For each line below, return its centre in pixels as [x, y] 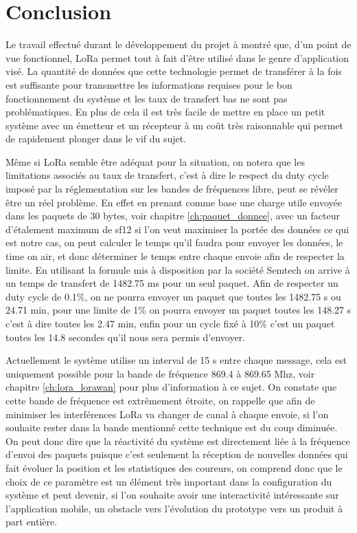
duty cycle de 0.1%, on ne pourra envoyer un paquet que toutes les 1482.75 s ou [173, 296]
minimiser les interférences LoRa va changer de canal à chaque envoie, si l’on [167, 414]
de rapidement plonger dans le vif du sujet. [96, 139]
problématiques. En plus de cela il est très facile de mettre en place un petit [165, 112]
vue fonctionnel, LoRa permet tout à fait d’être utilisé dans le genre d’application [177, 57]
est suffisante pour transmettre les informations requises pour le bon [149, 84]
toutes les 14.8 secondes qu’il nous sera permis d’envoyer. [126, 337]
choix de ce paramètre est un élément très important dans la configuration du [169, 481]
